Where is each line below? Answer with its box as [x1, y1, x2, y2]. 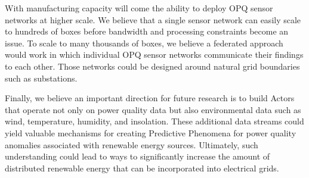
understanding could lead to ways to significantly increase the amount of [5, 150, 270, 163]
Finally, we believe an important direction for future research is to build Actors [5, 92, 295, 104]
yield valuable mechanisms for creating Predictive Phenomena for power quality [5, 126, 296, 139]
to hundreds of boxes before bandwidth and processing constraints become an [5, 25, 289, 38]
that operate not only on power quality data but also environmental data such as [5, 103, 301, 115]
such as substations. [5, 71, 78, 84]
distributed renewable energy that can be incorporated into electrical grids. [5, 161, 279, 174]
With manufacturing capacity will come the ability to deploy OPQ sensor [5, 2, 273, 14]
